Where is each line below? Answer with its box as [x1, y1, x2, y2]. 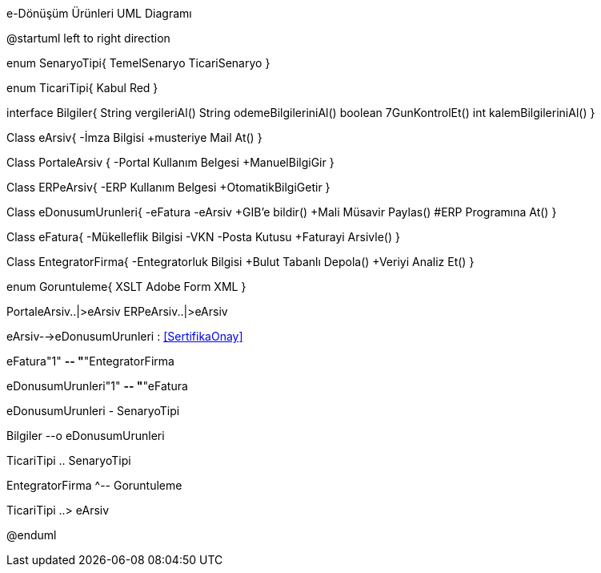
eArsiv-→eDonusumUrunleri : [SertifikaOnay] [6, 329, 243, 343]
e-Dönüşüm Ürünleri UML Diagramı [6, 6, 192, 20]
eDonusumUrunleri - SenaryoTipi [6, 404, 180, 418]
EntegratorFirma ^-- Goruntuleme [6, 478, 182, 492]
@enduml [6, 528, 57, 542]
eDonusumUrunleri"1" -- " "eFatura [6, 379, 188, 393]
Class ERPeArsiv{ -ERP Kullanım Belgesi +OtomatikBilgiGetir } [6, 180, 331, 194]
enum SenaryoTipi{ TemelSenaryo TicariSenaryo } [6, 56, 270, 70]
